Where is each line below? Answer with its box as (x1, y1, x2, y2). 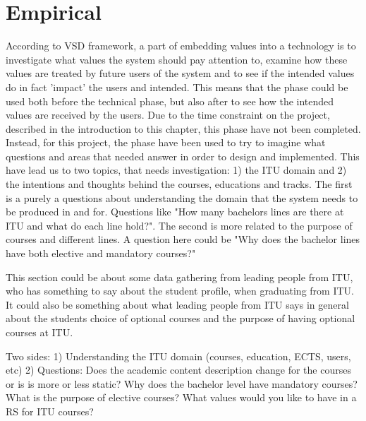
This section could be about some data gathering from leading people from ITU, (6, 269, 353, 284)
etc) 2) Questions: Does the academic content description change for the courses (6, 362, 351, 377)
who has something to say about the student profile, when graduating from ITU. (6, 283, 354, 298)
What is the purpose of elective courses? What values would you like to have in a (6, 390, 357, 405)
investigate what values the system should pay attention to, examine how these (6, 52, 348, 66)
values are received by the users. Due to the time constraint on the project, (6, 107, 330, 122)
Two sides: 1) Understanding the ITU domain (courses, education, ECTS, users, (6, 348, 351, 363)
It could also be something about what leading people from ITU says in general (6, 297, 349, 312)
